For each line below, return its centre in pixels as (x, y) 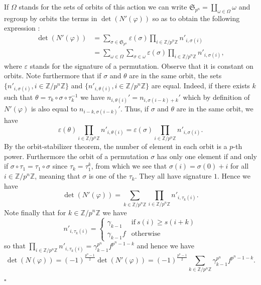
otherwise (146, 234)
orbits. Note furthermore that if (53, 76)
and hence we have (165, 246)
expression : (22, 28)
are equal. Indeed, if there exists (201, 85)
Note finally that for (35, 212)
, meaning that (57, 176)
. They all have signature (173, 176)
